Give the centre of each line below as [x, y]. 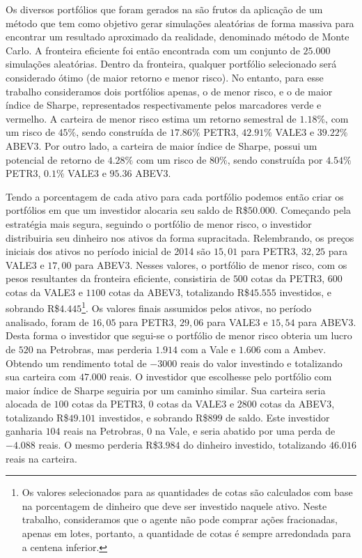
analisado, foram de [47, 321]
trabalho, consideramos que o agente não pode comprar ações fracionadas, [180, 519]
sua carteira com [41, 377]
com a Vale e [208, 349]
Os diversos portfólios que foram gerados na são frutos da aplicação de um [164, 9]
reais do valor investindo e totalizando [261, 363]
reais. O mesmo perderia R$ [98, 445]
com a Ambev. [295, 349]
